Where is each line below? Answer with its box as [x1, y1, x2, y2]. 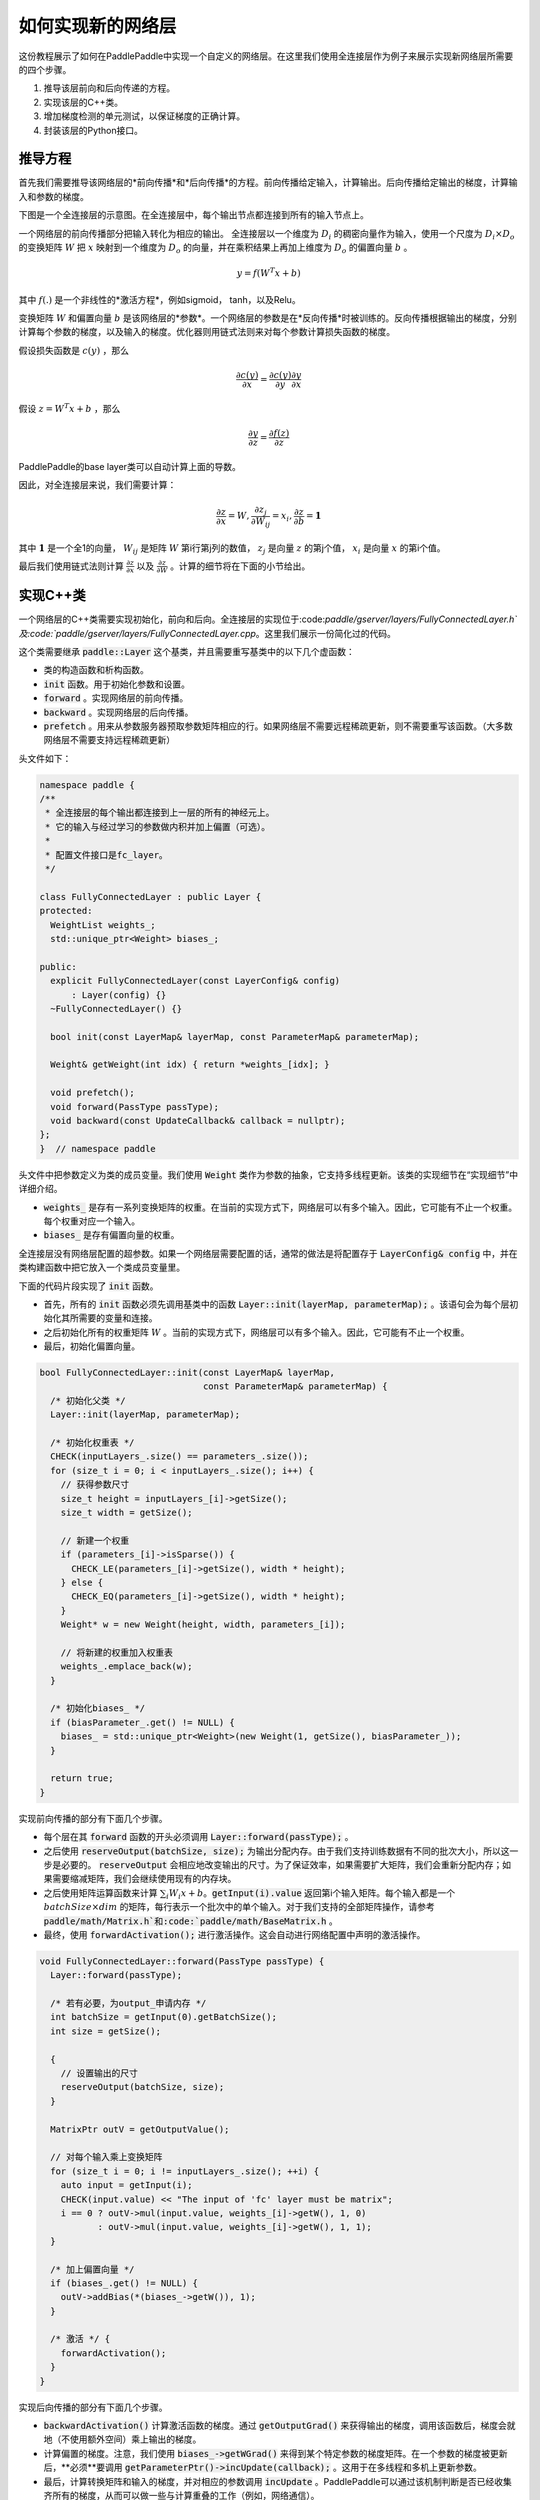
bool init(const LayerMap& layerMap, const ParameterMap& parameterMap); [50, 1031, 420, 1042]
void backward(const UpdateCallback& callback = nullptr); [50, 1115, 346, 1127]
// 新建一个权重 [60, 1535, 130, 1546]
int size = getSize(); [50, 2025, 162, 2037]
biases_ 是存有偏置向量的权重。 [43, 1229, 180, 1241]
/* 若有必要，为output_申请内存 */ [50, 1998, 207, 2009]
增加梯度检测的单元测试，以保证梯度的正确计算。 [43, 110, 245, 122]
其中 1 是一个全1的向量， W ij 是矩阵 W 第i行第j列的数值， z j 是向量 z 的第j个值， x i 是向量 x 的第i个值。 [18, 541, 446, 556]
